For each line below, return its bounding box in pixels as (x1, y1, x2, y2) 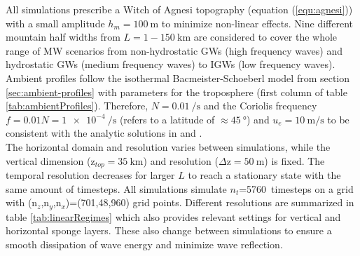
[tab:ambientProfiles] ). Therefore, (6, 98, 148, 113)
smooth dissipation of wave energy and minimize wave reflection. (6, 236, 283, 251)
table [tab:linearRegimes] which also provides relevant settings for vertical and (6, 209, 341, 224)
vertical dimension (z (6, 153, 95, 168)
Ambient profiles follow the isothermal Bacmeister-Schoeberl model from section (6, 70, 350, 85)
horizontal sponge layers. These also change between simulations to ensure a (6, 223, 332, 238)
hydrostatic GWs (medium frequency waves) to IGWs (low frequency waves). (6, 57, 335, 72)
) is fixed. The (264, 153, 325, 168)
